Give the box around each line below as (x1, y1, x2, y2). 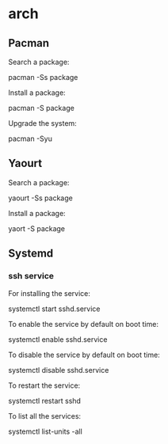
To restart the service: (8, 381, 81, 390)
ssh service (8, 271, 54, 282)
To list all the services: (8, 411, 82, 420)
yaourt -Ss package (8, 193, 73, 203)
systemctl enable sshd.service (8, 334, 108, 344)
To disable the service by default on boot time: (8, 350, 160, 359)
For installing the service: (8, 288, 91, 298)
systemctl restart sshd (8, 396, 82, 405)
